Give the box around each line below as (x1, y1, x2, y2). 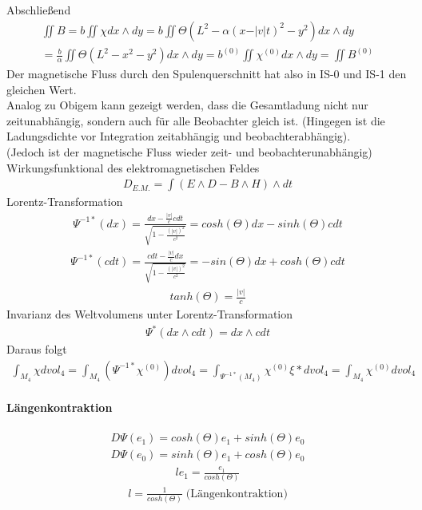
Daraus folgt (6, 341, 67, 358)
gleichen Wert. (6, 81, 77, 97)
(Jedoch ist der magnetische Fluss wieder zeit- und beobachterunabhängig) (6, 144, 372, 160)
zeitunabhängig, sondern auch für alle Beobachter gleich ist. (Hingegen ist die (6, 112, 385, 128)
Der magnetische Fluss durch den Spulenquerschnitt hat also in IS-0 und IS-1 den (6, 65, 407, 82)
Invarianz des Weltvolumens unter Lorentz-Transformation (6, 305, 293, 322)
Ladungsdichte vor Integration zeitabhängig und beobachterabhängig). (6, 128, 351, 144)
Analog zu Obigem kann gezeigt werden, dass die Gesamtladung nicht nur (6, 97, 368, 113)
